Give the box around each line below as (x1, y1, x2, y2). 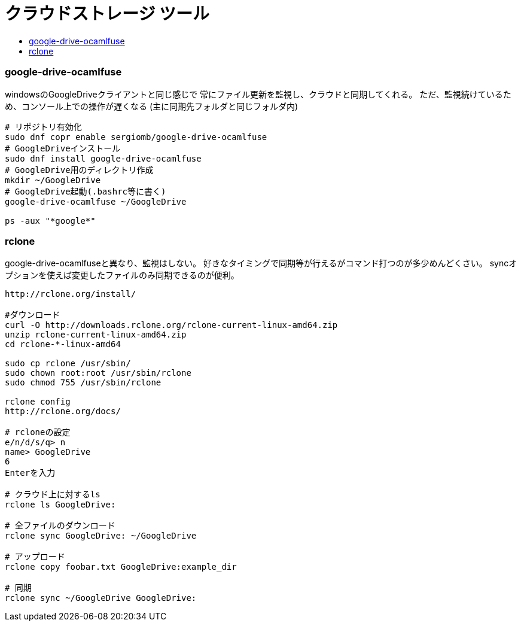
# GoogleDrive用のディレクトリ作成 (5, 165, 154, 175)
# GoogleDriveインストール (5, 143, 121, 153)
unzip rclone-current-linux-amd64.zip (5, 330, 187, 340)
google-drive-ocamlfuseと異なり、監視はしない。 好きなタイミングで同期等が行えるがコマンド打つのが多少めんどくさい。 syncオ (5, 258, 517, 269)
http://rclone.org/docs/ (5, 406, 121, 417)
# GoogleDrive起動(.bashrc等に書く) (5, 186, 166, 196)
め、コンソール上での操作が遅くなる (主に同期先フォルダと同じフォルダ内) (5, 101, 298, 111)
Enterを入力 (5, 468, 56, 478)
